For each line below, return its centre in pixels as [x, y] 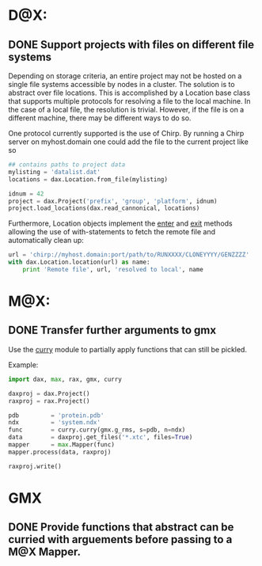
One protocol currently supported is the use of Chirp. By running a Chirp [126, 133]
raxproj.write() [35, 466]
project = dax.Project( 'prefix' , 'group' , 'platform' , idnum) [113, 201]
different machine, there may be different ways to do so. [100, 118]
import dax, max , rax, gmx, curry [65, 379]
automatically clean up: [46, 241]
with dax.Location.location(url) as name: [79, 262]
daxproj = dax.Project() [49, 393]
